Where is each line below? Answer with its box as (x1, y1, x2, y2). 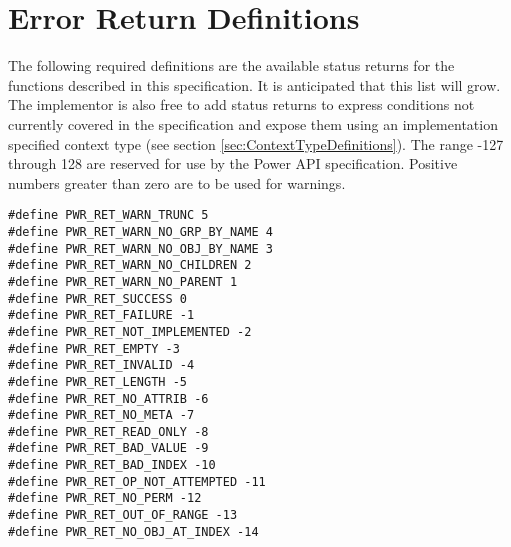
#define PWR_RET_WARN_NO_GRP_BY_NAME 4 (8, 224, 273, 239)
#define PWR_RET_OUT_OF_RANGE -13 (8, 508, 238, 523)
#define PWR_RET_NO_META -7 (8, 408, 195, 423)
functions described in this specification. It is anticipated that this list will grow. (8, 74, 501, 95)
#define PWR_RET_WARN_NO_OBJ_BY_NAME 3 (8, 241, 273, 256)
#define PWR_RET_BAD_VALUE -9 (8, 441, 209, 456)
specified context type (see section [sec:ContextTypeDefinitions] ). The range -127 (8, 133, 504, 154)
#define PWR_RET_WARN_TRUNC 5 (8, 208, 209, 223)
